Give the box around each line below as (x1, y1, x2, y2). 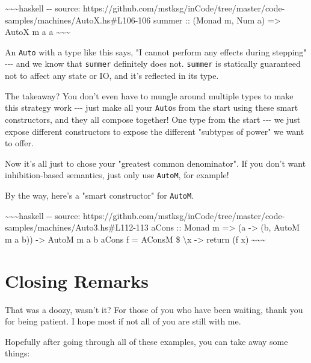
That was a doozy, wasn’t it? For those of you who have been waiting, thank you (5, 303, 303, 315)
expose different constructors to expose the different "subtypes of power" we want (5, 125, 304, 137)
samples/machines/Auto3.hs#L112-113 (5, 221, 149, 234)
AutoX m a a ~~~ (5, 25, 70, 38)
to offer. (5, 137, 34, 149)
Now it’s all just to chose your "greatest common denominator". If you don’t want (5, 157, 306, 169)
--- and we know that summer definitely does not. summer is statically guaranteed (5, 57, 301, 70)
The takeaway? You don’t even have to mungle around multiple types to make (5, 89, 294, 102)
